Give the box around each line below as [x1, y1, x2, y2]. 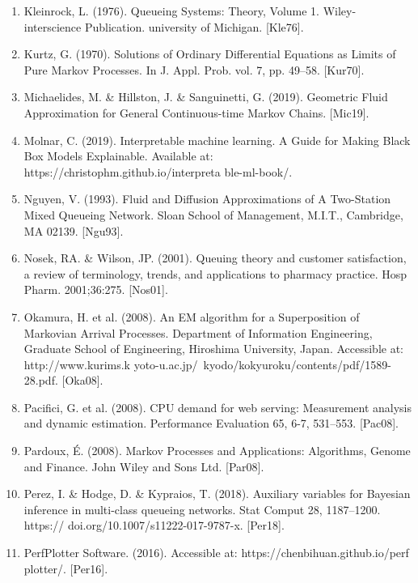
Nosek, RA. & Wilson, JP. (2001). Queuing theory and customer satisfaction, [23, 249, 407, 266]
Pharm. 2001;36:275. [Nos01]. [23, 281, 168, 298]
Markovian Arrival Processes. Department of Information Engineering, [23, 324, 373, 341]
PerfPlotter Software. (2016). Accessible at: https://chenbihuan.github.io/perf [23, 544, 409, 561]
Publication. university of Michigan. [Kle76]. [84, 18, 304, 35]
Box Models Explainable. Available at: [23, 147, 213, 164]
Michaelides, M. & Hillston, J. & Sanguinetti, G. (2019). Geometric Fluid [23, 88, 388, 105]
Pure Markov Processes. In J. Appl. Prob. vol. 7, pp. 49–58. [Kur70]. [23, 61, 365, 78]
